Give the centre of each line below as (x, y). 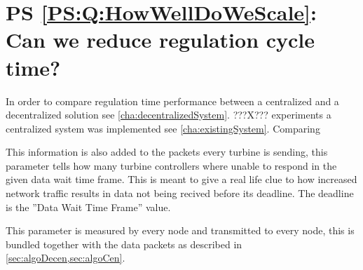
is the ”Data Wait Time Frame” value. (88, 207)
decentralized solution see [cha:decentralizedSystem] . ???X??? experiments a (169, 115)
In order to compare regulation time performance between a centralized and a (172, 101)
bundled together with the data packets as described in (124, 244)
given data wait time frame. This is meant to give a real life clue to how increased (181, 179)
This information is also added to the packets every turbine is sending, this (167, 152)
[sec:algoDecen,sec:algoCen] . (66, 258)
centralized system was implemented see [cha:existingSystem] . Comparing (163, 128)
